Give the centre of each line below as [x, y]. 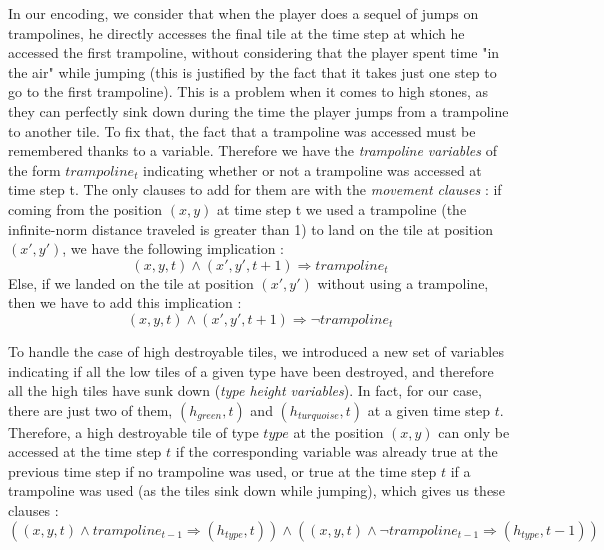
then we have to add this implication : [125, 302]
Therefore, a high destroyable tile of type [133, 431]
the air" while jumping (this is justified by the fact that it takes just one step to [252, 71]
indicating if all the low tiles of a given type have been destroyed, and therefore [251, 370]
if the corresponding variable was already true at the [336, 451]
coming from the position [85, 208]
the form [34, 169]
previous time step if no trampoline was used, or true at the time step [222, 470]
